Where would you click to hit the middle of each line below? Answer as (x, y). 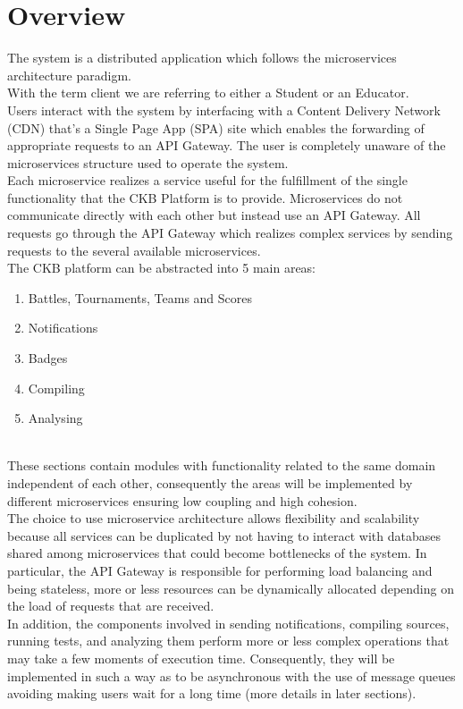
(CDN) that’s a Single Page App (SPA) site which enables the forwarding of (216, 127)
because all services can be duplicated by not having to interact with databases (224, 535)
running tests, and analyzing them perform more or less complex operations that (228, 641)
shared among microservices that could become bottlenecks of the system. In (217, 553)
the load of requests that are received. (111, 606)
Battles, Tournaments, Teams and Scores (140, 297)
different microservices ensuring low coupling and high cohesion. (182, 500)
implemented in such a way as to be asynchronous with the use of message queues (231, 675)
